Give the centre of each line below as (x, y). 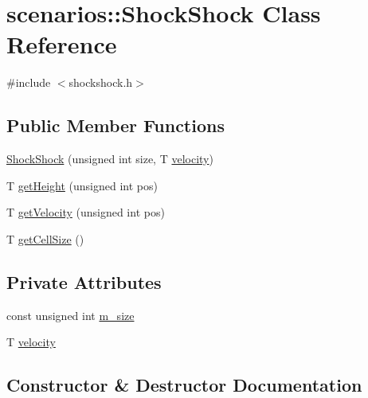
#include (29, 82)
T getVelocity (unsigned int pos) (86, 212)
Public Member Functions (115, 125)
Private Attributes (84, 281)
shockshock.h (101, 82)
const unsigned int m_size (70, 315)
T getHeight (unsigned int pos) (82, 185)
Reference (62, 44)
